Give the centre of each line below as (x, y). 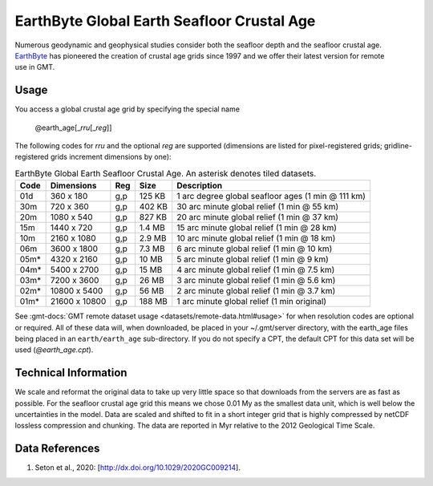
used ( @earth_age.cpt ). (54, 350)
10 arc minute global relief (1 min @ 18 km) (256, 238)
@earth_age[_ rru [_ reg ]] (73, 128)
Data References (57, 449)
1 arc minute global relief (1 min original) (252, 302)
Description (200, 186)
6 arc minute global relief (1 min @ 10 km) (255, 249)
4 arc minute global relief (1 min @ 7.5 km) (256, 270)
